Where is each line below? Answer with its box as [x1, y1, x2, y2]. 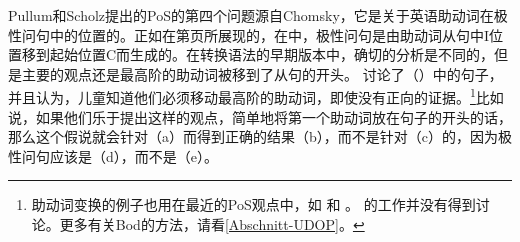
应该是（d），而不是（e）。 [49, 145, 218, 166]
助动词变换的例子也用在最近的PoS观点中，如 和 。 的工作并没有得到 [31, 194, 476, 215]
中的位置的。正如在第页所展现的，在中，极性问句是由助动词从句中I [49, 24, 490, 45]
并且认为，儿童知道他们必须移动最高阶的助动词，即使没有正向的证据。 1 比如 [8, 84, 504, 108]
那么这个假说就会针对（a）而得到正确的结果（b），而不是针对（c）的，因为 [8, 126, 498, 147]
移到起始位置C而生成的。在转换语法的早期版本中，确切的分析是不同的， [21, 44, 495, 65]
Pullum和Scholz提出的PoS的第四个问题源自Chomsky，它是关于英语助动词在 [8, 5, 494, 25]
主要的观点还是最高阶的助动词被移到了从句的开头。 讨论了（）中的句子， [21, 63, 503, 84]
